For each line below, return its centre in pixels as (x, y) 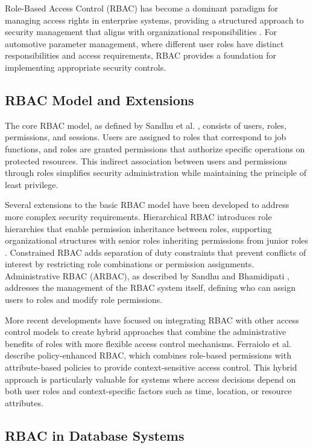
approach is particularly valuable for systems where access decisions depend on (150, 379)
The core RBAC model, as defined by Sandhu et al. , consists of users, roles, (146, 125)
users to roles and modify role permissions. (84, 300)
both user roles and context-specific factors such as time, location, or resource (148, 391)
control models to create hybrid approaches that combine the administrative (146, 332)
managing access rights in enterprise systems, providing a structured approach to (154, 20)
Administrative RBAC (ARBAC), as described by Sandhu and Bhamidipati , (147, 275)
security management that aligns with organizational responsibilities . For (141, 32)
